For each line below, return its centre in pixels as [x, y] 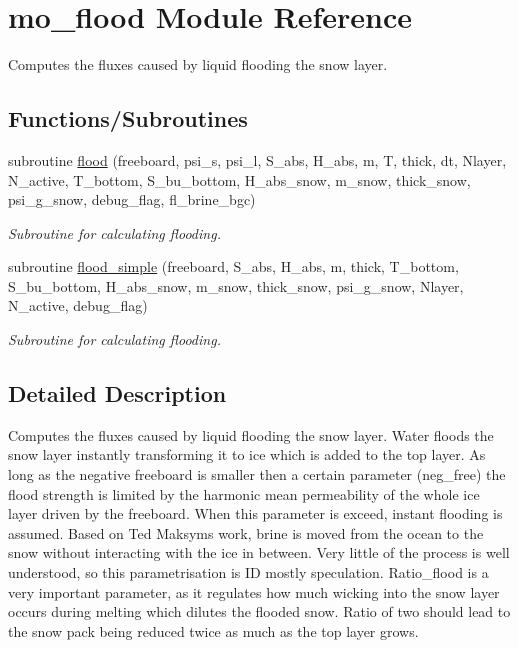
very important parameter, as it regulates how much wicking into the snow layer [254, 591]
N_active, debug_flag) [78, 305]
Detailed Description [117, 393]
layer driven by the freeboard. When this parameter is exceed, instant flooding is [255, 513]
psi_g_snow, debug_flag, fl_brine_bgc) [132, 199]
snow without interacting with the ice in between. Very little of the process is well [259, 552]
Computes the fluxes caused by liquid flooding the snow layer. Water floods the [251, 434]
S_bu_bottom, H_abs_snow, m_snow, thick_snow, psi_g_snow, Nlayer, [236, 285]
